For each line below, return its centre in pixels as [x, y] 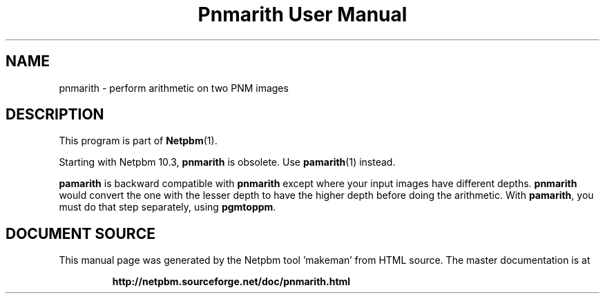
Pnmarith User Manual [302, 15]
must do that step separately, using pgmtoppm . [167, 207]
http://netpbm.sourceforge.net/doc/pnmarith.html [231, 282]
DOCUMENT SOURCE [80, 233]
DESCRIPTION [55, 115]
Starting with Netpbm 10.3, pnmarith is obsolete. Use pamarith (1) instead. [227, 162]
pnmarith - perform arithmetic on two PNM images [174, 88]
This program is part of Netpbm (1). [138, 141]
